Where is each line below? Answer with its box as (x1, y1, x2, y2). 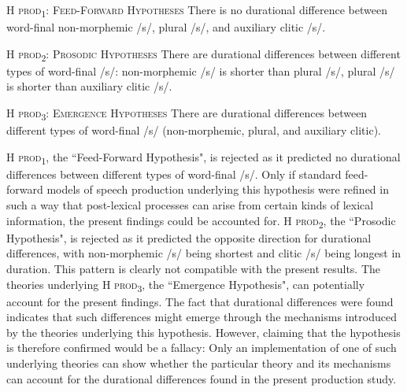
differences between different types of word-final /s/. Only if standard (6, 165, 342, 182)
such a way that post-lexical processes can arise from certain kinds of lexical (6, 197, 374, 213)
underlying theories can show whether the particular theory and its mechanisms (6, 355, 391, 372)
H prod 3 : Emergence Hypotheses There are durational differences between (6, 105, 368, 123)
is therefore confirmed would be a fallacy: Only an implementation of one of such (6, 339, 397, 356)
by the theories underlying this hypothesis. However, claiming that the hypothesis (6, 324, 401, 340)
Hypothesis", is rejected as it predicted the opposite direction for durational (6, 229, 372, 246)
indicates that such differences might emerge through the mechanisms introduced (6, 309, 397, 325)
